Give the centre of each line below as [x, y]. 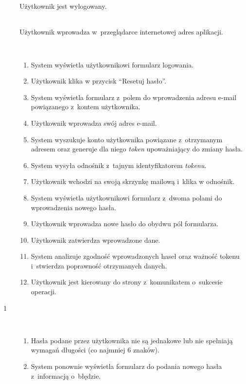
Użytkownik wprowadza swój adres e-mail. [94, 123]
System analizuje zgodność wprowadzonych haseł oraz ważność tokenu [135, 256]
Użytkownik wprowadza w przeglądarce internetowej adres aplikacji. [121, 32]
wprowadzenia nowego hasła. [73, 207]
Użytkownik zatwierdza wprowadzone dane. [96, 240]
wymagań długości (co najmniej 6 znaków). [95, 350]
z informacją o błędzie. [66, 376]
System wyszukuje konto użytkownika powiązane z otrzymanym [127, 139]
